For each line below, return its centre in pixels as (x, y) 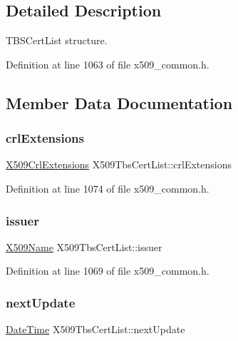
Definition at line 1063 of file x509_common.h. (108, 64)
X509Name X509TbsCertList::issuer (84, 246)
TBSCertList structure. (57, 40)
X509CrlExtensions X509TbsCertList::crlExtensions (119, 164)
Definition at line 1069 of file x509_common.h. (108, 271)
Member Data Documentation (119, 102)
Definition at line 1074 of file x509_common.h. (108, 188)
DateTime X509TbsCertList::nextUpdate (95, 329)
